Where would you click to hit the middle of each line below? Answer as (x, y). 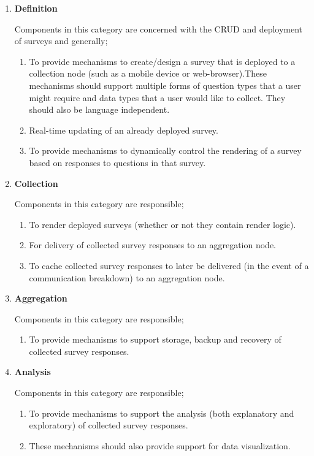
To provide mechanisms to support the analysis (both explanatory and (162, 413)
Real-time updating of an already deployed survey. (124, 130)
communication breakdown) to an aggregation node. (127, 277)
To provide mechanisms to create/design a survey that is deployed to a (162, 61)
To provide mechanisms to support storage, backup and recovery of (155, 339)
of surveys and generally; (61, 41)
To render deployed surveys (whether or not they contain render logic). (163, 224)
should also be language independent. (99, 109)
